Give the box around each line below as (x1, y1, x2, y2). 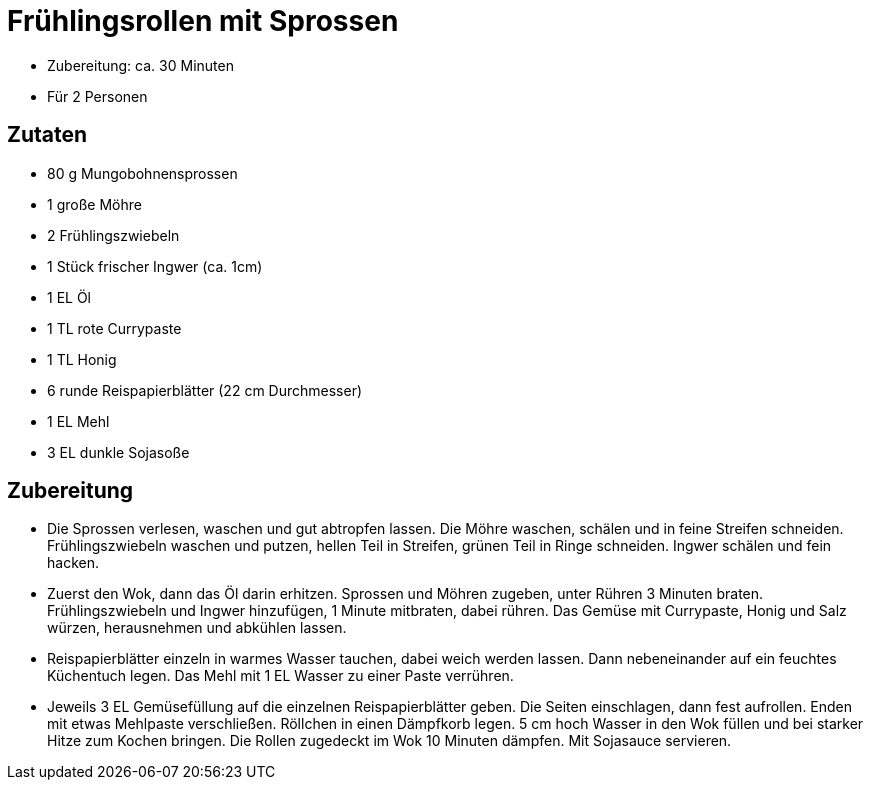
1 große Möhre (47, 195, 142, 213)
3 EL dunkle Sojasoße (47, 443, 190, 461)
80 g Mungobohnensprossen (47, 164, 238, 182)
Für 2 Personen (47, 87, 148, 105)
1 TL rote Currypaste (47, 319, 182, 337)
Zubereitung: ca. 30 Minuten (47, 56, 234, 74)
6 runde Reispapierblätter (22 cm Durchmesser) (47, 381, 363, 399)
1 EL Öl (47, 288, 91, 306)
